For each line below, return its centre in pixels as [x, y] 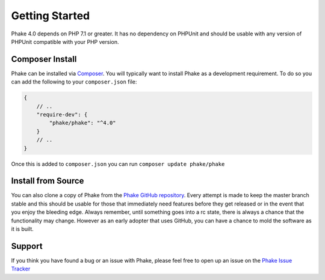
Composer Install [44, 59]
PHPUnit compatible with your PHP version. [65, 41]
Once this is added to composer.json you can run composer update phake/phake [118, 164]
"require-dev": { [62, 114]
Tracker [21, 269]
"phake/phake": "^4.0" [83, 123]
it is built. [23, 229]
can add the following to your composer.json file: [74, 82]
